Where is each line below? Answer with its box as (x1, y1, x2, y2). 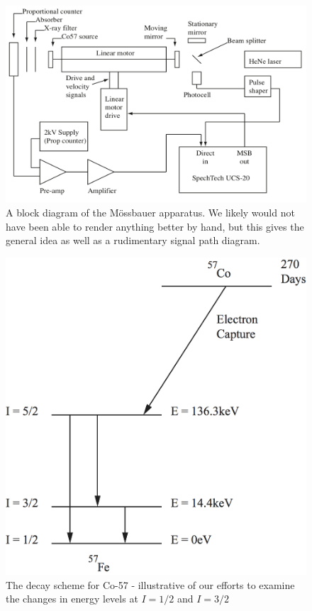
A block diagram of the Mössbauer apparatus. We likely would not (6, 205, 295, 220)
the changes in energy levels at (6, 591, 138, 606)
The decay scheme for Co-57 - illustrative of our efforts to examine (6, 577, 295, 592)
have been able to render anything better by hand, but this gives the (6, 219, 304, 233)
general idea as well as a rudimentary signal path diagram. (6, 233, 260, 248)
